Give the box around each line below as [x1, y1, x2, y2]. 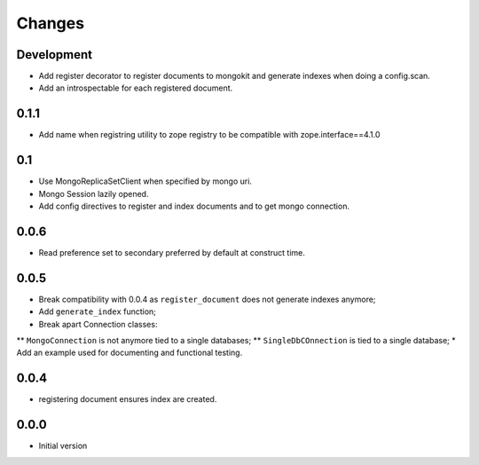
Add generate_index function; [38, 306, 157, 317]
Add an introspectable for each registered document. [38, 83, 233, 93]
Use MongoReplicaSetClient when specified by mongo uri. [38, 176, 253, 186]
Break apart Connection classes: [38, 319, 158, 329]
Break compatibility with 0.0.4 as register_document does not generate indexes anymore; [38, 294, 376, 304]
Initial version [38, 440, 88, 452]
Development [16, 47, 93, 62]
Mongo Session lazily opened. [38, 188, 149, 199]
